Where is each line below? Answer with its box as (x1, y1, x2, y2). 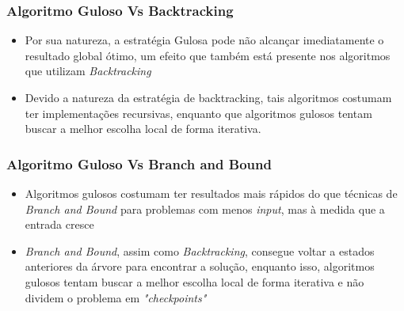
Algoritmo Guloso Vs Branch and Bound (6, 154, 272, 173)
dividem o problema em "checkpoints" (25, 289, 207, 305)
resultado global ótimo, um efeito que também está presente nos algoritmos (25, 47, 391, 63)
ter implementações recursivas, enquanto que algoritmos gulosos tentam (25, 104, 372, 121)
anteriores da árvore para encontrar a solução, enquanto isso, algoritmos (25, 258, 375, 275)
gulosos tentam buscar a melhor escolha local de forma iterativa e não (25, 273, 364, 290)
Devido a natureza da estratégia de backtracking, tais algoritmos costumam (25, 89, 392, 105)
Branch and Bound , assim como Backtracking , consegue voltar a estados (25, 242, 375, 259)
